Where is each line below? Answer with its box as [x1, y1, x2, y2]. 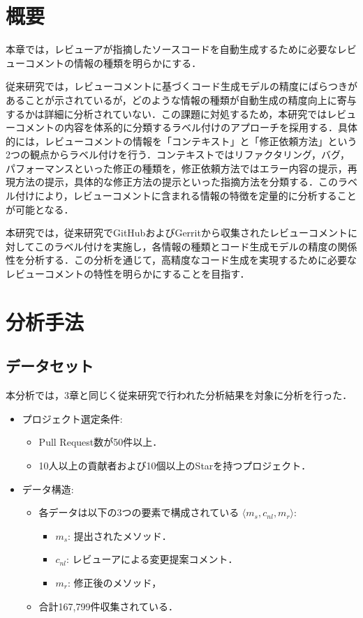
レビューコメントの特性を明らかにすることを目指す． [6, 266, 250, 281]
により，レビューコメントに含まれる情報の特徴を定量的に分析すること [34, 188, 357, 203]
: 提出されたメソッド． [68, 528, 172, 543]
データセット [6, 355, 94, 377]
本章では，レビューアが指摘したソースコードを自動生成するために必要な [6, 42, 337, 56]
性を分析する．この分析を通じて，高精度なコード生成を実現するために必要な [6, 253, 357, 267]
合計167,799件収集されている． [38, 598, 179, 613]
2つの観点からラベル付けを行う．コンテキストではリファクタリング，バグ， [6, 147, 350, 162]
